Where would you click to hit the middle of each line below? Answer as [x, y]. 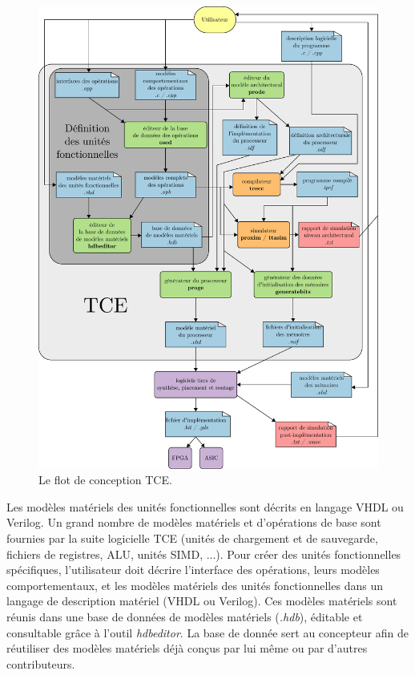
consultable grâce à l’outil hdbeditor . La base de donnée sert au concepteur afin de [207, 632]
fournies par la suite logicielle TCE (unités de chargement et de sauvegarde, [192, 538]
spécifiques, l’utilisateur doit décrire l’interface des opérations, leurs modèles [193, 570]
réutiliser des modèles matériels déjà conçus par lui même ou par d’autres [187, 648]
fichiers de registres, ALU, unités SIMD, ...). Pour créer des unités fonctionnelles [204, 554]
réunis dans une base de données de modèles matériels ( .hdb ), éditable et [185, 616]
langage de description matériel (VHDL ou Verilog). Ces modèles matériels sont [202, 601]
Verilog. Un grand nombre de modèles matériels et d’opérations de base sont [194, 522]
